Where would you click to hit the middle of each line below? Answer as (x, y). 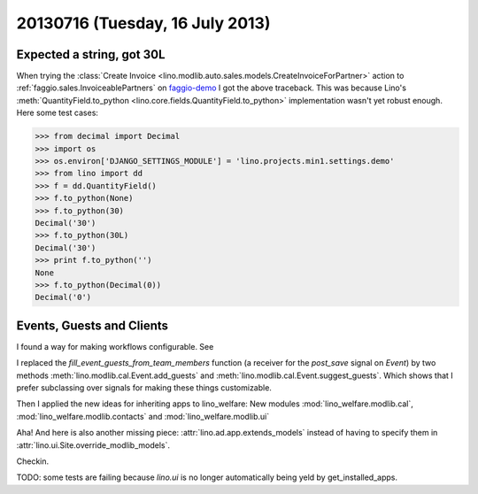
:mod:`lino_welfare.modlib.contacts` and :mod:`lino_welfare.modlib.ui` (143, 416)
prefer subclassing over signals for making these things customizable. (144, 387)
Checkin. (33, 461)
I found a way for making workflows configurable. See (115, 346)
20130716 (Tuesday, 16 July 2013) (143, 23)
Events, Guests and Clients (92, 325)
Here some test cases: (58, 113)
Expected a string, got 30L (91, 54)
